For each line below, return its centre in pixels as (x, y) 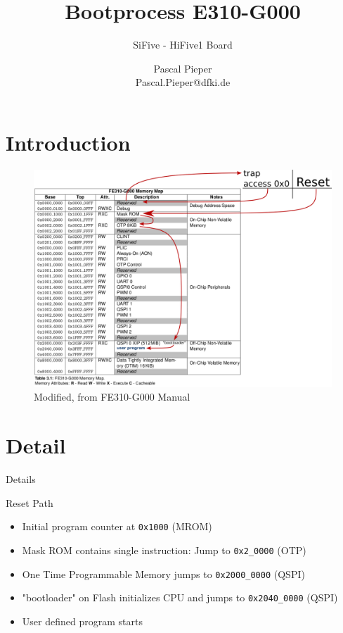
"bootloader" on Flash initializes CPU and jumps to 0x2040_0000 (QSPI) (180, 597)
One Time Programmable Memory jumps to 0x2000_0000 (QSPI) (163, 574)
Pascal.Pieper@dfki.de (183, 82)
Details (21, 479)
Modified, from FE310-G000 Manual (112, 397)
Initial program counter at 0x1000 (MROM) (117, 526)
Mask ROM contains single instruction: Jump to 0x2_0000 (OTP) (164, 550)
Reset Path (30, 502)
